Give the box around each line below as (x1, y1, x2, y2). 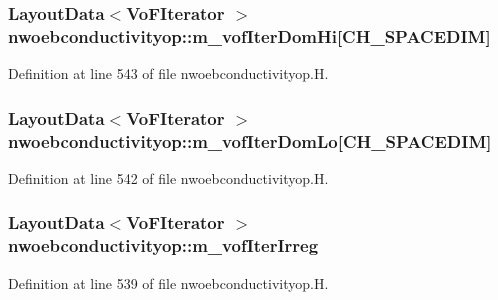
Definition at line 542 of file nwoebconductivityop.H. (8, 167, 329, 188)
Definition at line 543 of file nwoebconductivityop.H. (8, 63, 329, 84)
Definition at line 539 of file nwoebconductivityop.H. (8, 272, 329, 293)
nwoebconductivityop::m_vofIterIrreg (8, 233, 319, 258)
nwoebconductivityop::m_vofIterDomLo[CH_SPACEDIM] (8, 128, 492, 153)
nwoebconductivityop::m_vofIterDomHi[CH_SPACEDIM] (8, 23, 491, 48)
